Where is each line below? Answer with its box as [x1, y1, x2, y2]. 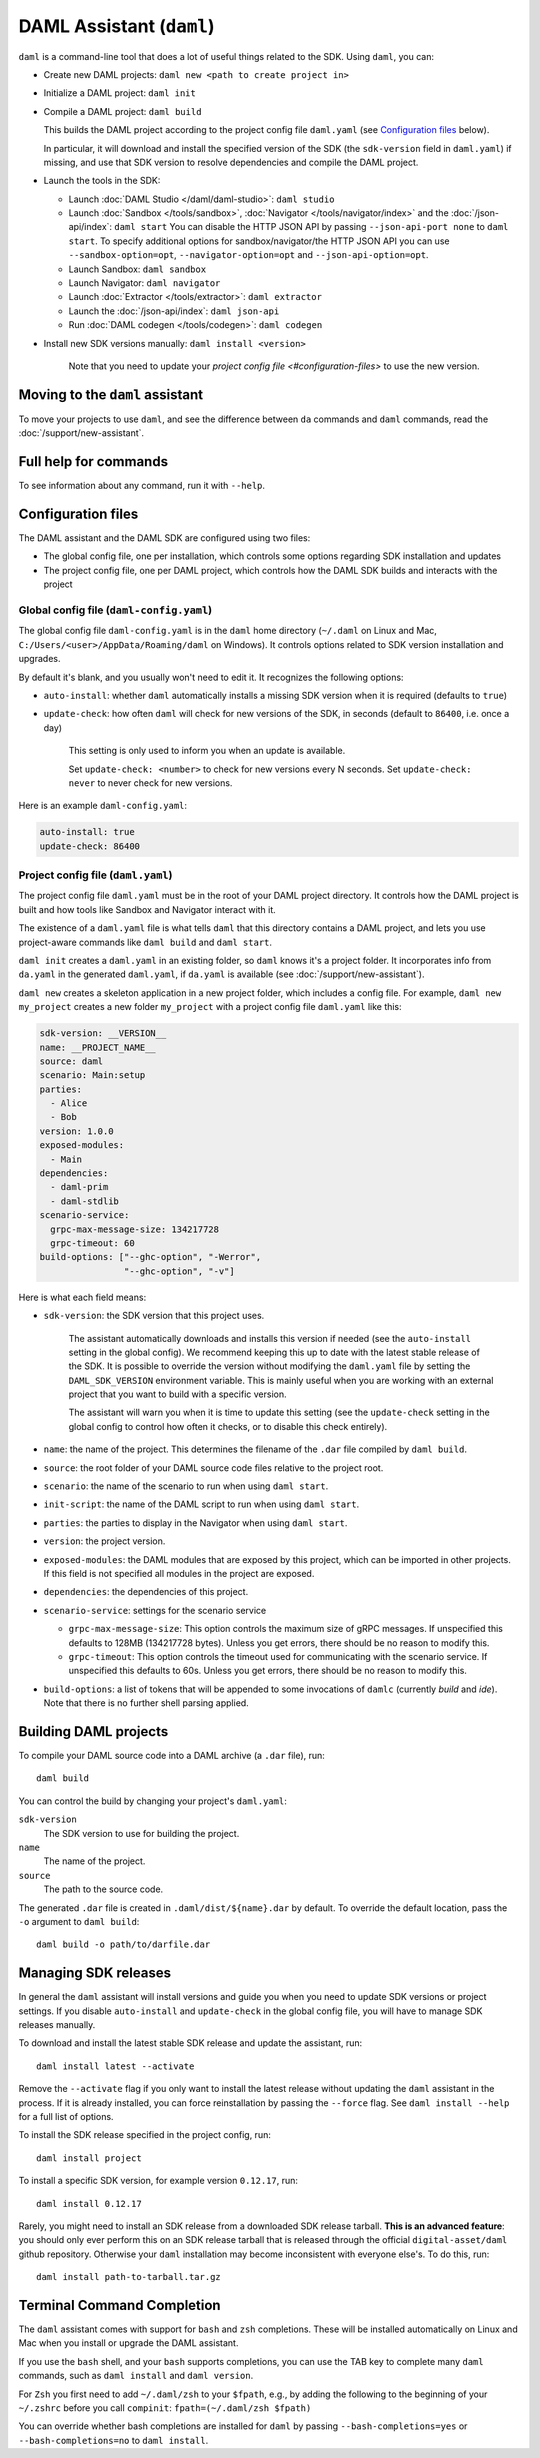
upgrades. [18, 653, 61, 665]
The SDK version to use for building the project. [43, 1827, 240, 1839]
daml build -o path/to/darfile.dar [36, 1939, 211, 1950]
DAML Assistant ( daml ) [18, 15, 215, 37]
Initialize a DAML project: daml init [43, 87, 197, 99]
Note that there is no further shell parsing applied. [43, 1697, 249, 1709]
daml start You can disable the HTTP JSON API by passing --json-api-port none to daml [114, 221, 509, 233]
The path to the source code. [43, 1883, 164, 1895]
